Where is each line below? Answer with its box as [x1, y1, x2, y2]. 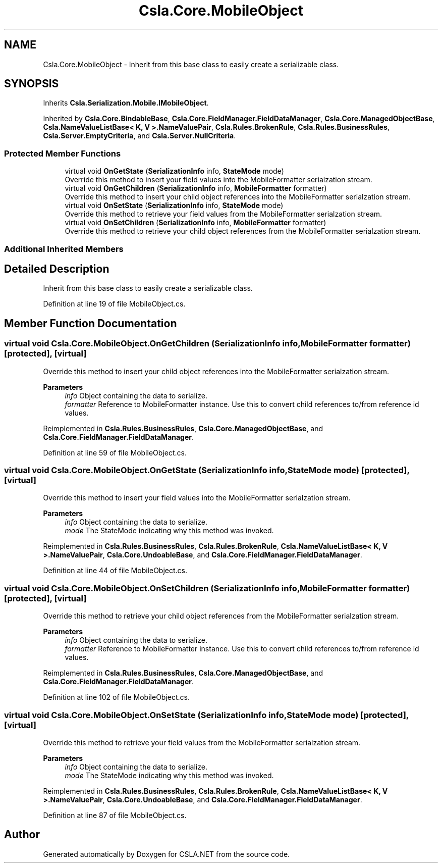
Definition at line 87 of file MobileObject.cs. [43, 810, 187, 820]
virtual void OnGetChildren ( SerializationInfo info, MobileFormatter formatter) [65, 184, 327, 193]
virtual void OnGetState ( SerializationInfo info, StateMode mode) [65, 167, 284, 176]
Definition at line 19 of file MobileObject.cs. [43, 299, 186, 309]
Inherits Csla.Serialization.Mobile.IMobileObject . [43, 98, 209, 108]
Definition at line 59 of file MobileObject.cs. [43, 448, 187, 457]
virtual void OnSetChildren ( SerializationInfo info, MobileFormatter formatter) [65, 218, 326, 227]
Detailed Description [4, 262, 109, 275]
